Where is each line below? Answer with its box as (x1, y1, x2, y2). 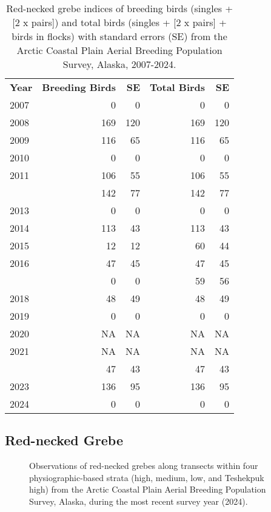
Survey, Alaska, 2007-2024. (62, 57, 176, 71)
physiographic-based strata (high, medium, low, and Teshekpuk (29, 471, 264, 483)
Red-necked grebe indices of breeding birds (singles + (6, 1, 233, 15)
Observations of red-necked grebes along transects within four (29, 459, 258, 472)
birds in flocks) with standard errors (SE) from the (12, 29, 227, 43)
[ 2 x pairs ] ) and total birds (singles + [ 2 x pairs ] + (12, 15, 227, 29)
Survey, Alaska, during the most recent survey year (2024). (29, 494, 248, 507)
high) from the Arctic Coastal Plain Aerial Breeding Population (29, 483, 266, 496)
